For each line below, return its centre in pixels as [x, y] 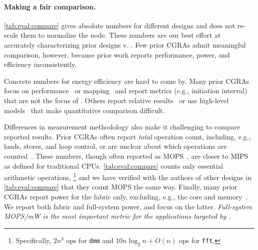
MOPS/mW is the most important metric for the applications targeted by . [117, 216]
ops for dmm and [90, 240]
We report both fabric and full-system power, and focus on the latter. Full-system [128, 206]
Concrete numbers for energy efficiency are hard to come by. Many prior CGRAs [127, 81]
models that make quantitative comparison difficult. [85, 110]
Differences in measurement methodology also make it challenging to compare [122, 127]
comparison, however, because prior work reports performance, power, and [117, 54]
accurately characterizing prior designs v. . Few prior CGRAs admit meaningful [125, 44]
